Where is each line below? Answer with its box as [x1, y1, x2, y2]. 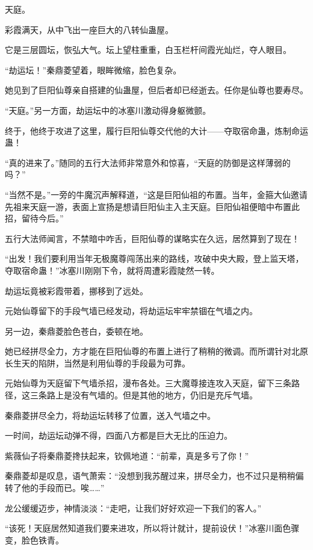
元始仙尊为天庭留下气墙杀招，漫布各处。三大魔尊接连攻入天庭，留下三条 [5, 377, 291, 389]
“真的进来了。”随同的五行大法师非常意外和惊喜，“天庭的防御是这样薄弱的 [5, 156, 291, 168]
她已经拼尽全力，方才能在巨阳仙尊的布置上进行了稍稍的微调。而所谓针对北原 [5, 345, 308, 357]
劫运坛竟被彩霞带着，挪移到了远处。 [5, 284, 148, 297]
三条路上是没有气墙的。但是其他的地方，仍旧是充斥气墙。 [29, 389, 258, 401]
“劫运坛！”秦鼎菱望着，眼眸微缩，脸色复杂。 [5, 63, 182, 76]
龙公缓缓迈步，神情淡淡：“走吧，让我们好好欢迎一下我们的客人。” [5, 501, 262, 514]
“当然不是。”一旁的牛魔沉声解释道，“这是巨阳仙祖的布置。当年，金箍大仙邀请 [5, 188, 308, 200]
